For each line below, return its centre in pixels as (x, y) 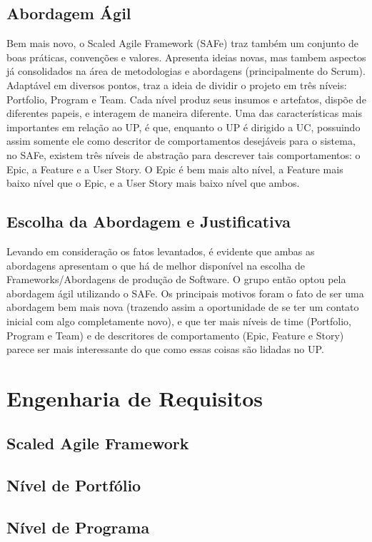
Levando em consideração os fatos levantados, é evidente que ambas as (161, 251)
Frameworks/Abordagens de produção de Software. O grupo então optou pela (176, 279)
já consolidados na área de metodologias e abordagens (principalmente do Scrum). (186, 71)
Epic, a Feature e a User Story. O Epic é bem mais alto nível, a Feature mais (175, 169)
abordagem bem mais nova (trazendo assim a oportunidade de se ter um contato (183, 307)
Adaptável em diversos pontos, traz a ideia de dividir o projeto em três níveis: (177, 85)
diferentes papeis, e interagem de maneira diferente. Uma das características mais (185, 113)
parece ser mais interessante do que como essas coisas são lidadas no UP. (165, 349)
